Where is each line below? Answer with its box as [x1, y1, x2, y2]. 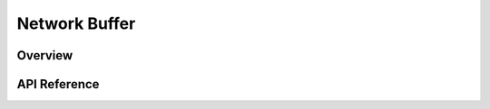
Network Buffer [16, 14, 136, 33]
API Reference [16, 77, 100, 92]
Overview [16, 48, 73, 63]
